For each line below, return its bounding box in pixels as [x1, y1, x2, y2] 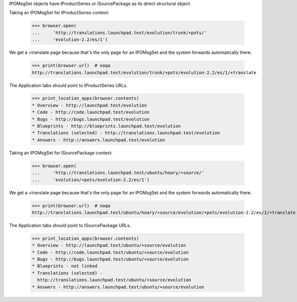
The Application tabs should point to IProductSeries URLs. [9, 82, 128, 88]
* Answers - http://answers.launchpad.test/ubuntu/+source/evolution [32, 284, 204, 290]
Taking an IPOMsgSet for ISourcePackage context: [9, 150, 113, 156]
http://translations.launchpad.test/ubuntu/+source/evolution [37, 277, 192, 283]
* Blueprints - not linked [32, 263, 98, 269]
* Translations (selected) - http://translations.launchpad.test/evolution [32, 130, 220, 136]
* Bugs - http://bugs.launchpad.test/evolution [32, 116, 149, 122]
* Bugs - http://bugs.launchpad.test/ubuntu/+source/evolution [32, 257, 189, 262]
